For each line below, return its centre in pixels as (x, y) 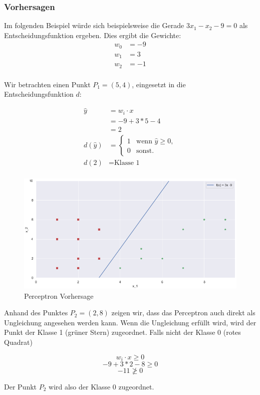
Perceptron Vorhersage (59, 295)
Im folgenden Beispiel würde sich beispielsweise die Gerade (94, 25)
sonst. (145, 151)
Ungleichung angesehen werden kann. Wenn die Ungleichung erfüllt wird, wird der (130, 322)
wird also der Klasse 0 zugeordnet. (101, 386)
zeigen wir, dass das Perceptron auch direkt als (183, 313)
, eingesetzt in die (159, 84)
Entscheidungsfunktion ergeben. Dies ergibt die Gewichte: (93, 35)
